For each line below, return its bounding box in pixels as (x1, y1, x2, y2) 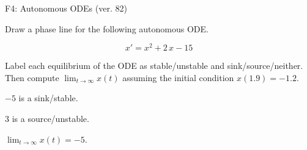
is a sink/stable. (18, 91, 78, 104)
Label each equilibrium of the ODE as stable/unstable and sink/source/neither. (5, 59, 303, 72)
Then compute (5, 71, 59, 84)
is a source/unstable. (12, 112, 89, 125)
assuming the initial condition (122, 71, 234, 84)
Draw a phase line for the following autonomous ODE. (5, 22, 209, 35)
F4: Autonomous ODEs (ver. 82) (5, 2, 127, 14)
